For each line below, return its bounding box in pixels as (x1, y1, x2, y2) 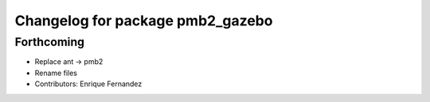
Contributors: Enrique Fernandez (34, 79, 143, 89)
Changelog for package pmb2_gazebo (14, 12, 273, 29)
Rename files (34, 68, 77, 77)
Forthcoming (14, 35, 85, 49)
